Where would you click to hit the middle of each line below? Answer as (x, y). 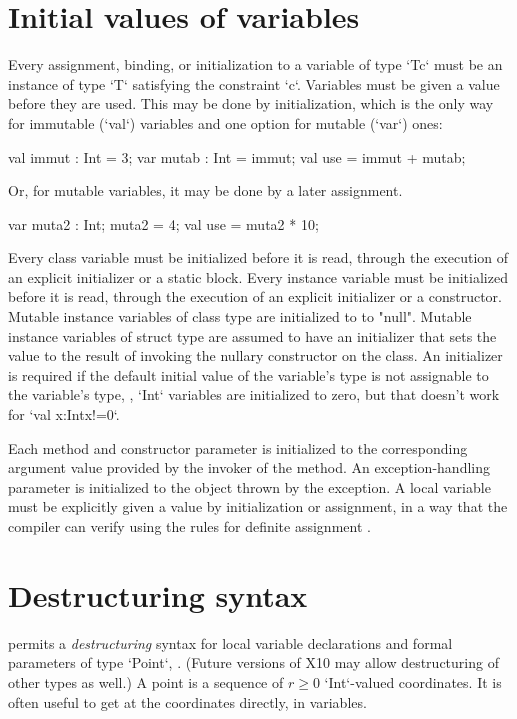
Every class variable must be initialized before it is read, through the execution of (258, 257)
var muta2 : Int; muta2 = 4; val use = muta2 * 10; (163, 223)
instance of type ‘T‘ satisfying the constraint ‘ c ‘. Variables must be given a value (254, 83)
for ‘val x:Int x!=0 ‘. (64, 414)
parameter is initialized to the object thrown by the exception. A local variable (249, 486)
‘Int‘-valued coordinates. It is (413, 681)
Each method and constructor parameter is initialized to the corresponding (238, 447)
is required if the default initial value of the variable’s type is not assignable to (248, 374)
